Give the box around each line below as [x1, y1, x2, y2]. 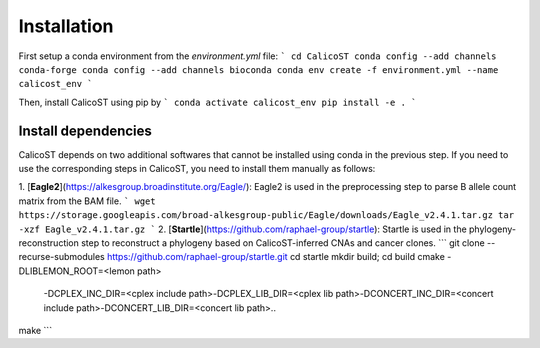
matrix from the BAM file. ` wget [18, 195, 156, 207]
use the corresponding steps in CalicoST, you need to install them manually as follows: [18, 163, 376, 175]
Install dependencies [18, 122, 152, 139]
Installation [18, 15, 114, 37]
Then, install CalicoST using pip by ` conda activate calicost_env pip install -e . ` [18, 96, 417, 108]
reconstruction [18, 236, 80, 249]
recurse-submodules [18, 251, 105, 263]
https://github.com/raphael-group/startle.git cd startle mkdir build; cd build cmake [106, 251, 445, 263]
